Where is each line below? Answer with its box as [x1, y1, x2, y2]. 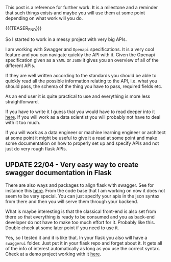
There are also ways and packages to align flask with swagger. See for [5, 182, 154, 188]
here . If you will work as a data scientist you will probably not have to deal [5, 114, 161, 120]
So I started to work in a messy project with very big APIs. [5, 36, 127, 42]
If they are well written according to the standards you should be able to [5, 72, 157, 78]
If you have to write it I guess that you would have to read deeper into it [5, 108, 155, 115]
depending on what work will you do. [5, 15, 83, 21]
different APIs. [5, 62, 36, 69]
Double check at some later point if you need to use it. [5, 225, 119, 231]
